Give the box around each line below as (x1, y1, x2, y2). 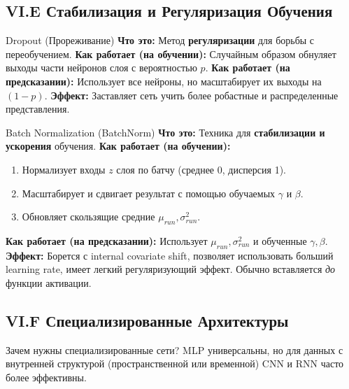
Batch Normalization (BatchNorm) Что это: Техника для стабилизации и (6, 125, 325, 139)
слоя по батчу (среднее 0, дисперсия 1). (116, 162, 286, 176)
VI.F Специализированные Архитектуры (6, 309, 289, 331)
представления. (6, 101, 70, 116)
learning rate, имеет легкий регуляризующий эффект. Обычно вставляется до (6, 262, 336, 276)
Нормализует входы (22, 162, 106, 176)
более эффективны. (6, 369, 87, 384)
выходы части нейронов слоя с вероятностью (6, 60, 197, 75)
